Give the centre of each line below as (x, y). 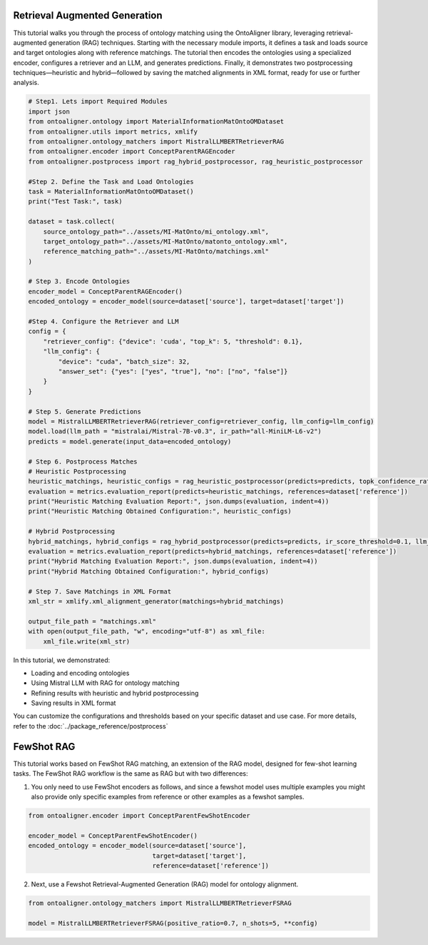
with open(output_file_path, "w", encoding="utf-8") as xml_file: (147, 631)
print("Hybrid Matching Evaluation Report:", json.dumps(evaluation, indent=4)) (173, 561)
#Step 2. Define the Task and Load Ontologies (111, 181)
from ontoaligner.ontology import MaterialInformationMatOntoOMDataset (156, 122)
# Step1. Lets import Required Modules (98, 101)
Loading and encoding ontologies (80, 673)
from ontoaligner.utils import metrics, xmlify (113, 131)
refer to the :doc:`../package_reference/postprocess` (91, 726)
